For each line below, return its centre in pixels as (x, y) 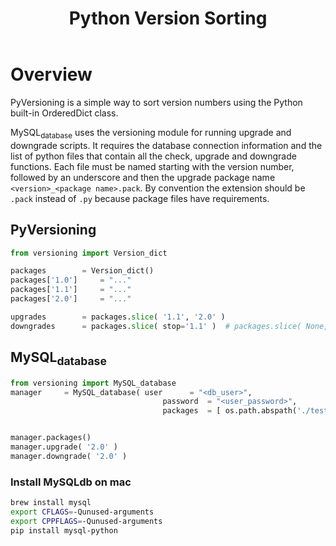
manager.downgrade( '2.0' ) (69, 456)
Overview (51, 74)
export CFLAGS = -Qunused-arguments (82, 512)
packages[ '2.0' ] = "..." (71, 299)
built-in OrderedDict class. (64, 113)
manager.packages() (51, 438)
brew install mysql (51, 503)
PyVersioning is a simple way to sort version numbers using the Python (156, 102)
